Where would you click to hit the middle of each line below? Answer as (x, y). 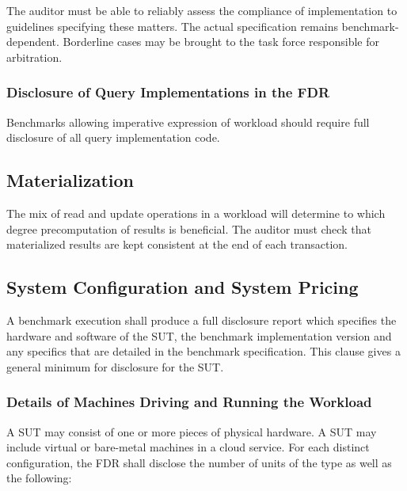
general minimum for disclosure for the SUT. (115, 366)
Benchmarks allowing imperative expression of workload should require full (188, 122)
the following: (39, 478)
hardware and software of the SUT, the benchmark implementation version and (199, 335)
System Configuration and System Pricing (183, 287)
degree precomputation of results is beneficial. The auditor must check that (189, 228)
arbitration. (34, 57)
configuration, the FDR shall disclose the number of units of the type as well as (199, 462)
